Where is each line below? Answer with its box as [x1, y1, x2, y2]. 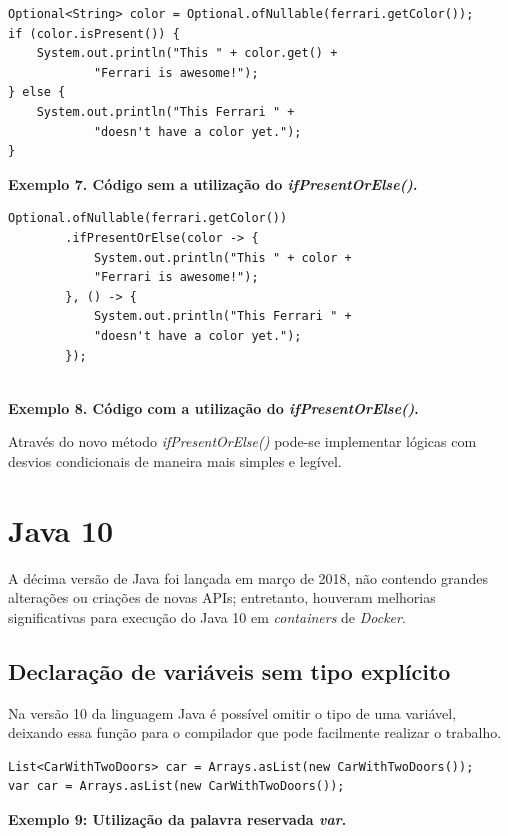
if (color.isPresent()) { [8, 26, 180, 41]
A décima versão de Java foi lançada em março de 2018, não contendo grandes [8, 567, 488, 588]
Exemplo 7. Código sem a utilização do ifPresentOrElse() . [8, 173, 418, 194]
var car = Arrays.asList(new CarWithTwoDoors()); [8, 779, 345, 794]
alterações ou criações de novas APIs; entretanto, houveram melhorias [8, 587, 436, 608]
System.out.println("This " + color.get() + [36, 46, 338, 61]
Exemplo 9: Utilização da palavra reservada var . [8, 808, 347, 829]
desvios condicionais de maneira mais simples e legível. [8, 450, 342, 471]
